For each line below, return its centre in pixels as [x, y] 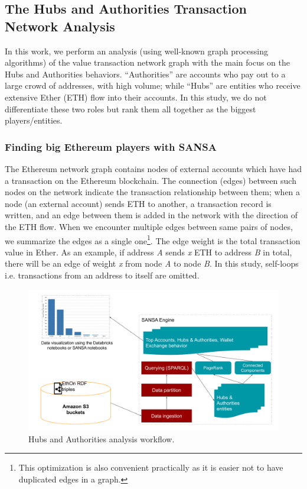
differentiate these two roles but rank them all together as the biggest [130, 109]
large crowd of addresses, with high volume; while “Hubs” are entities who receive [153, 85]
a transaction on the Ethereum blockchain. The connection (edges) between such [151, 180]
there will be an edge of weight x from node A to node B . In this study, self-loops [152, 263]
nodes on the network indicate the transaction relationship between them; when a [153, 192]
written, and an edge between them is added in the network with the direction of [151, 215]
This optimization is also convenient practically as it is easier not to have [151, 467]
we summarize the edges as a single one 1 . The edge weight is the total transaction [153, 239]
